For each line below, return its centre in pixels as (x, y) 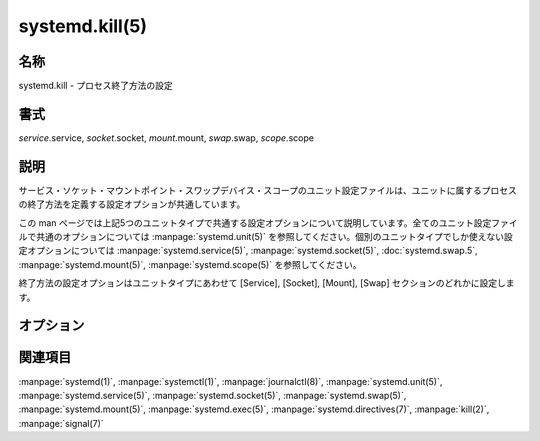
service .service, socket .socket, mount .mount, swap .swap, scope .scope (166, 137)
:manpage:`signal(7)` (61, 423)
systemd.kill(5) (82, 26)
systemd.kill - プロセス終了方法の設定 (96, 86)
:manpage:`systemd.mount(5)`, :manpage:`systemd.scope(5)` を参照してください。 (190, 264)
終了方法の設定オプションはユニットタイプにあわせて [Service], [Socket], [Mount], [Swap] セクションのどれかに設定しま (266, 283)
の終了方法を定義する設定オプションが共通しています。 (132, 204)
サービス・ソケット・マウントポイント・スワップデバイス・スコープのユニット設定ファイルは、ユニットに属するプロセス (267, 190)
